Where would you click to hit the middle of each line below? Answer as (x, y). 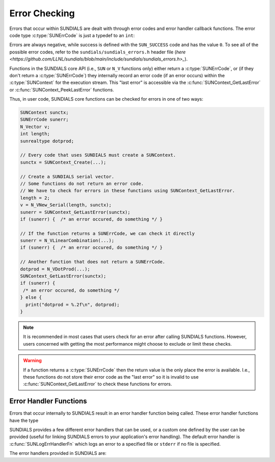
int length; (35, 134)
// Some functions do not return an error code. (82, 183)
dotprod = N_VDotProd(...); (55, 269)
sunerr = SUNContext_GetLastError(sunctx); (75, 212)
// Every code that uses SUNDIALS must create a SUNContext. (98, 155)
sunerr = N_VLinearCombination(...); (67, 241)
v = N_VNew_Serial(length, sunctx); (66, 205)
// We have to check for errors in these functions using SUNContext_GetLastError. (128, 191)
